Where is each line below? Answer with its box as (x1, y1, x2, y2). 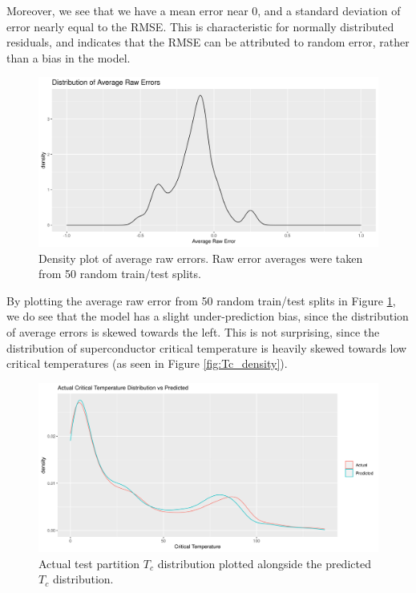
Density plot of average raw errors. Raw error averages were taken (38, 249, 363, 266)
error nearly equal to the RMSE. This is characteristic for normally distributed (6, 18, 394, 34)
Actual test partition (38, 555, 140, 571)
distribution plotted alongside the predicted (157, 555, 371, 571)
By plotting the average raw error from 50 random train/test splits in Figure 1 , (6, 292, 396, 309)
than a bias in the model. (6, 49, 131, 66)
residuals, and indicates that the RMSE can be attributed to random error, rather (6, 34, 410, 50)
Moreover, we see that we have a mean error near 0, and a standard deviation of (6, 2, 401, 18)
